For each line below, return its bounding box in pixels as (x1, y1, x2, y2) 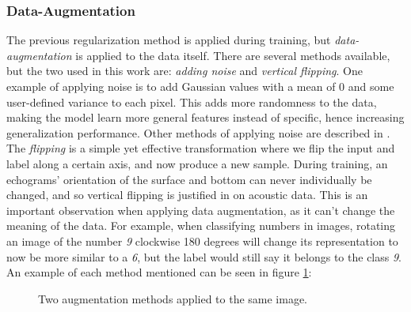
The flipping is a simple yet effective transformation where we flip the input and (6, 140, 395, 156)
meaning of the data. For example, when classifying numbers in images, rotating (6, 217, 396, 234)
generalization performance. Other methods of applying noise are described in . (6, 124, 390, 141)
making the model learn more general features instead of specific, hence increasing (6, 109, 405, 126)
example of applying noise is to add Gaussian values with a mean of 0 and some (6, 78, 394, 94)
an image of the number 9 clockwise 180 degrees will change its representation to (6, 232, 398, 249)
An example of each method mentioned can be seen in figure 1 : (6, 264, 312, 280)
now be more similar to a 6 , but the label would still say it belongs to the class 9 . (6, 248, 402, 265)
